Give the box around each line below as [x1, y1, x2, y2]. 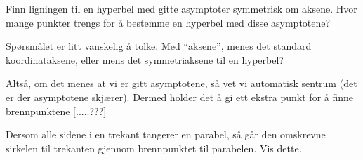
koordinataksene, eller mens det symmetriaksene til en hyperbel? [6, 52, 284, 67]
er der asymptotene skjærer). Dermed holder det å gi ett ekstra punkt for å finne [6, 89, 354, 104]
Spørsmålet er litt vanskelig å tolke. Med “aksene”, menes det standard [6, 39, 312, 53]
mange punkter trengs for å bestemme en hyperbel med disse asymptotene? [6, 15, 331, 29]
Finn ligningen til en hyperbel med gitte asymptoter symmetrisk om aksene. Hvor [6, 1, 357, 15]
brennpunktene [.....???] [6, 103, 107, 118]
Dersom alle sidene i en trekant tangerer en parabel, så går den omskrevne [6, 127, 326, 142]
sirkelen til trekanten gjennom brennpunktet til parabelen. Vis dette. [6, 140, 302, 155]
